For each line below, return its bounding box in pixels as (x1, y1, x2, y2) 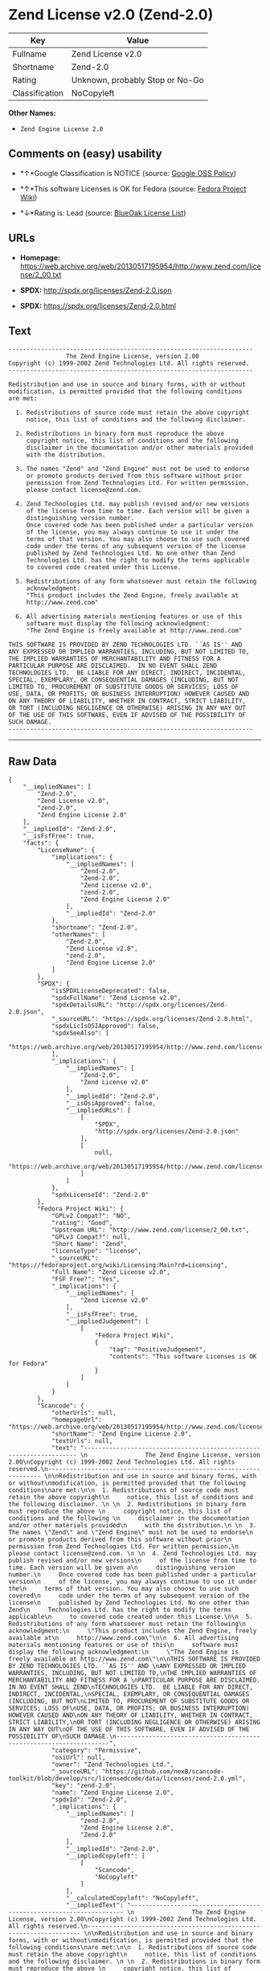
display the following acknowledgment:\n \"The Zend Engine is (8, 1648, 239, 1657)
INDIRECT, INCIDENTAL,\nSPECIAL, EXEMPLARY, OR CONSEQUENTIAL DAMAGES (8, 1690, 250, 1699)
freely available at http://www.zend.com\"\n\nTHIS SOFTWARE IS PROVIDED (8, 1655, 261, 1663)
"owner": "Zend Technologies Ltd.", (51, 1760, 174, 1769)
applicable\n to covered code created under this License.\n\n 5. (8, 1613, 253, 1621)
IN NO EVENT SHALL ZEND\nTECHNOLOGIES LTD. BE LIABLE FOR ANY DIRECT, (8, 1683, 253, 1691)
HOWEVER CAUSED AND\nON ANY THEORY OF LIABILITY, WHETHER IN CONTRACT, (8, 1711, 253, 1719)
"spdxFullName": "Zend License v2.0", (51, 994, 182, 1002)
